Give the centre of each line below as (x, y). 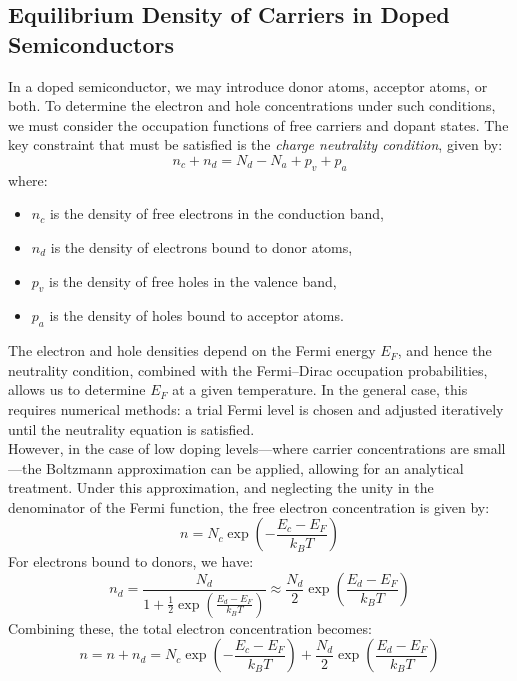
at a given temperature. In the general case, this (320, 389)
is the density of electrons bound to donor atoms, (201, 246)
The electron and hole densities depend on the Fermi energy (192, 350)
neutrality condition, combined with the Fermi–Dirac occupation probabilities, (248, 369)
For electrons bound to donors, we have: (131, 561)
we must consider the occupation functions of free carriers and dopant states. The (258, 124)
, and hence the (444, 350)
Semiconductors (91, 43)
